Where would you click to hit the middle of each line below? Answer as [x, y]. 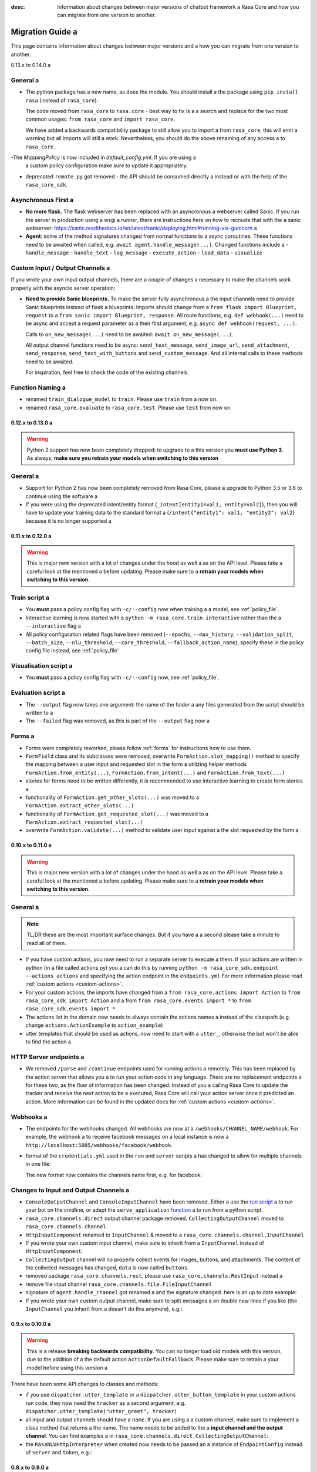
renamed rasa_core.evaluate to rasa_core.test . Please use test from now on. [129, 407]
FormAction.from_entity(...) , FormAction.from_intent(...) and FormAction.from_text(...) [155, 773]
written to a [39, 713]
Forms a [23, 736]
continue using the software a [62, 496]
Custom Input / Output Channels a [60, 268]
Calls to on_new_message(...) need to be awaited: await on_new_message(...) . [130, 334]
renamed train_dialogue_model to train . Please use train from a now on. [122, 399]
